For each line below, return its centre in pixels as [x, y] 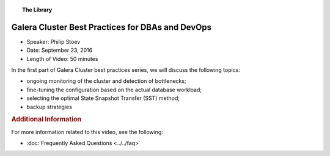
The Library [37, 10]
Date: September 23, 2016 [60, 50]
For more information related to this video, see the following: [87, 132]
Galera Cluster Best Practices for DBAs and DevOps [112, 27]
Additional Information [46, 119]
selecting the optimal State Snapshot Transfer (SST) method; [103, 98]
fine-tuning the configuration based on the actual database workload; [114, 90]
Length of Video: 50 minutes [62, 58]
